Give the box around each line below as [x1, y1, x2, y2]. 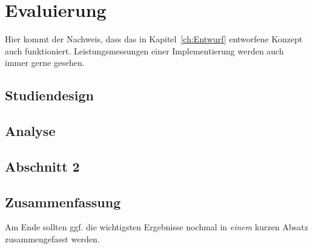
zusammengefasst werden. [5, 233, 100, 245]
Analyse [5, 121, 56, 140]
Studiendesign [5, 86, 94, 105]
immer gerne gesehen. [5, 56, 85, 69]
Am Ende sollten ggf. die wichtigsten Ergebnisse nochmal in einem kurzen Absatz [5, 221, 308, 233]
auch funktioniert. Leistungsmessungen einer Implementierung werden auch [5, 44, 284, 57]
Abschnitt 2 [5, 157, 80, 175]
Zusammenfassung [5, 192, 121, 211]
